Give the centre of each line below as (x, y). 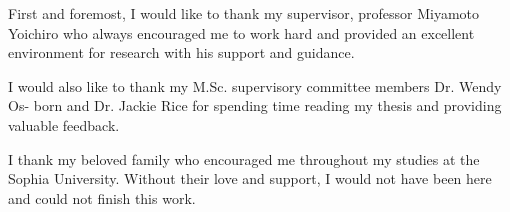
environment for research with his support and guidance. (181, 52)
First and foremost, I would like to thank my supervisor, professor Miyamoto (244, 13)
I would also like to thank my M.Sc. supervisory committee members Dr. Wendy (255, 85)
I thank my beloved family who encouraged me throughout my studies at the (244, 158)
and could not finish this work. (102, 197)
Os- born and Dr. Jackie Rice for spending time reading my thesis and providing (255, 105)
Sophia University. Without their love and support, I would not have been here (250, 178)
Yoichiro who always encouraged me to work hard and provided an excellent (241, 32)
